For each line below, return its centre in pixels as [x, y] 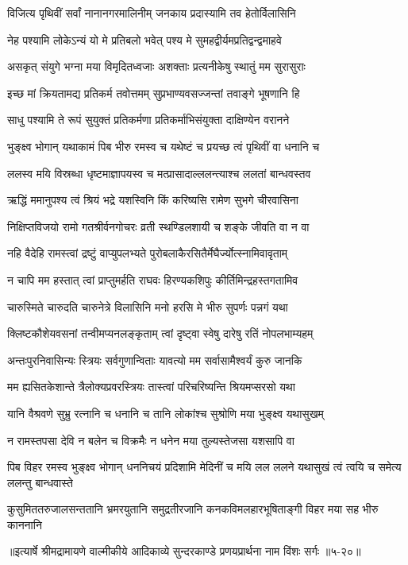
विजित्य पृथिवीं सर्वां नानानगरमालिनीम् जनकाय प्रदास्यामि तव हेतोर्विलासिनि [152, 13]
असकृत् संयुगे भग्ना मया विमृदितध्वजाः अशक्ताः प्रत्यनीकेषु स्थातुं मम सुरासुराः [156, 66]
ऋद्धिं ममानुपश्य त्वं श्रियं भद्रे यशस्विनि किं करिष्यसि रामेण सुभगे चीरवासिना [153, 200]
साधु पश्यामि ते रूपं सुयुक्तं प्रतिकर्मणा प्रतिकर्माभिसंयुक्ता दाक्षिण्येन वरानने [148, 120]
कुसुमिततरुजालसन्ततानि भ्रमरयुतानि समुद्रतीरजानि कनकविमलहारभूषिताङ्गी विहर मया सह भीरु [193, 509]
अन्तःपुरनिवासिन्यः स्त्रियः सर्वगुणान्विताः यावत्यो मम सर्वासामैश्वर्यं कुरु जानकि [155, 360]
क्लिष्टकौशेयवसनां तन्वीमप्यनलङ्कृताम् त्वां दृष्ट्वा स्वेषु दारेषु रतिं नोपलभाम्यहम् [160, 333]
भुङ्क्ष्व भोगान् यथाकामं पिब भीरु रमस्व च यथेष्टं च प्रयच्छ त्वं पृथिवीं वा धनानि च [164, 146]
